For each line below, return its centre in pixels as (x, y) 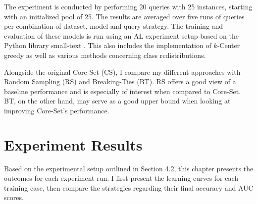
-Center (229, 45)
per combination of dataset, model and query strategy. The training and (114, 26)
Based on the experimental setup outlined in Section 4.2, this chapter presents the (129, 168)
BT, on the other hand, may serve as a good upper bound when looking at (117, 101)
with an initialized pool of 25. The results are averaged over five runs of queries (124, 16)
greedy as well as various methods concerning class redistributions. (105, 55)
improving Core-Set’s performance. (57, 110)
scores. (14, 197)
